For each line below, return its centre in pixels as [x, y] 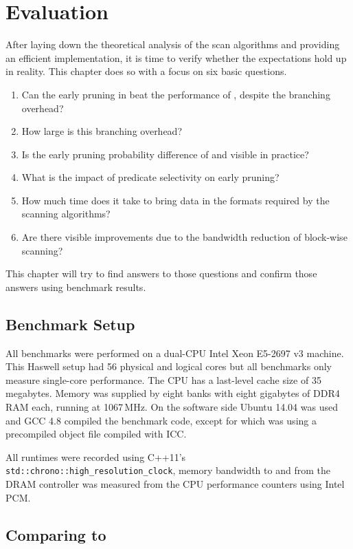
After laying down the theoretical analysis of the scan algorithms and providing [173, 44]
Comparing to [56, 534]
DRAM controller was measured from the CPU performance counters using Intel [175, 484]
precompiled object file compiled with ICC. [96, 434]
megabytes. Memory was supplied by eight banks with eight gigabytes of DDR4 [173, 393]
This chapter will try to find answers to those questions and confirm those [161, 273]
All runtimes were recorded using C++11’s [96, 456]
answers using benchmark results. [76, 287]
